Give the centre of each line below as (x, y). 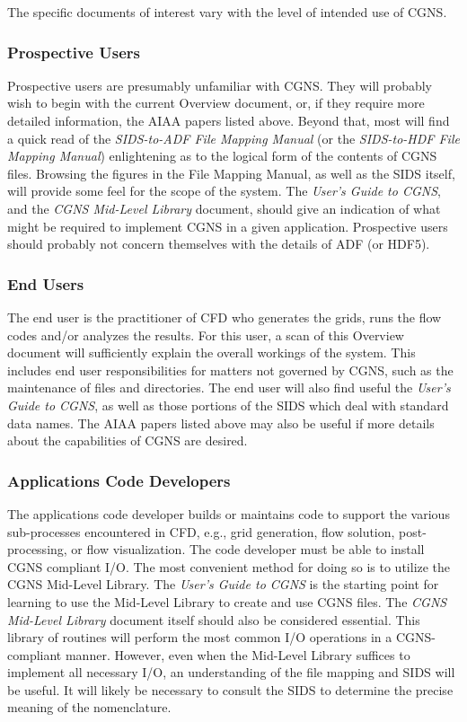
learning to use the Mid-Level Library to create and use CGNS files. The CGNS (227, 601)
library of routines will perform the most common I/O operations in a (200, 637)
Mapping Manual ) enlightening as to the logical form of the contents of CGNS (222, 156)
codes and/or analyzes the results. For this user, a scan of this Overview (206, 335)
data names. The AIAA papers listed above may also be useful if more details (221, 423)
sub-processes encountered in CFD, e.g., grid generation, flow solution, (201, 531)
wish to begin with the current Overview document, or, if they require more (216, 103)
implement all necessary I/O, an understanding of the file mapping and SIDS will (231, 672)
